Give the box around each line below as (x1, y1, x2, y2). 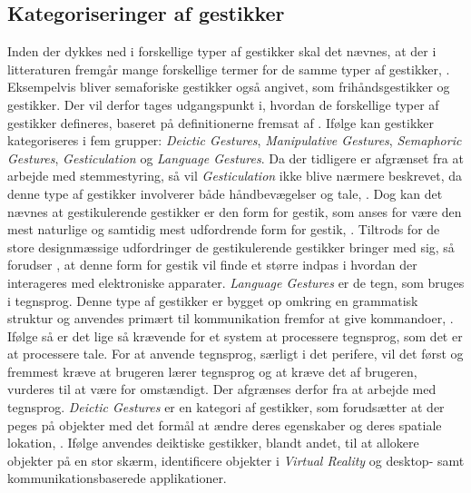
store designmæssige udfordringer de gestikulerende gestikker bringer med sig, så (7, 237, 455, 256)
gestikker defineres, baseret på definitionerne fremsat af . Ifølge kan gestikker (7, 113, 435, 132)
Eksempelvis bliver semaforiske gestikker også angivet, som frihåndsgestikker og (7, 77, 450, 96)
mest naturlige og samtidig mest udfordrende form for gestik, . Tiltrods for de (7, 220, 440, 239)
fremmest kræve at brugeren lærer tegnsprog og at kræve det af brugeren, (7, 361, 417, 380)
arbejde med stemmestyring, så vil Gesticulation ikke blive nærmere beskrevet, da (7, 166, 463, 185)
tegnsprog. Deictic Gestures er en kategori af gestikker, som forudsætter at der (7, 398, 445, 417)
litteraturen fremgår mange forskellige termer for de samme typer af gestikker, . (7, 59, 450, 78)
